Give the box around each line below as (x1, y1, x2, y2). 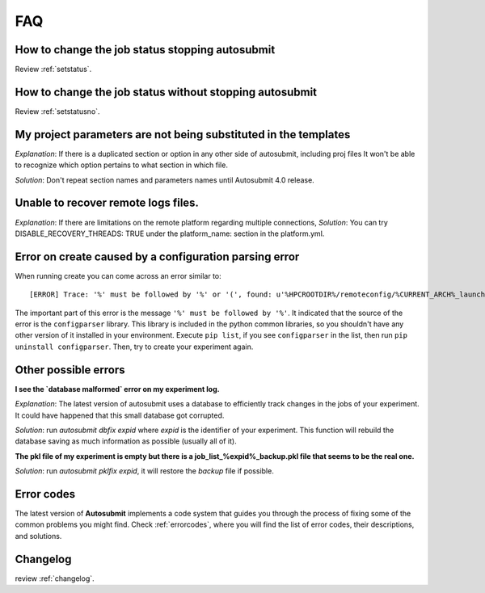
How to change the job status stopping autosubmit (15, 43, 276, 57)
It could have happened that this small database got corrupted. (15, 410, 225, 420)
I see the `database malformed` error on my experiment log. (15, 384, 220, 393)
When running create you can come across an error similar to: (15, 271, 221, 280)
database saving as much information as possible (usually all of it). (15, 436, 238, 446)
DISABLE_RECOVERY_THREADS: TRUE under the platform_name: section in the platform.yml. (15, 229, 325, 238)
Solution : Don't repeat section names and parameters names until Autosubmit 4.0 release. (15, 175, 314, 185)
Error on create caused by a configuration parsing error (15, 250, 300, 263)
